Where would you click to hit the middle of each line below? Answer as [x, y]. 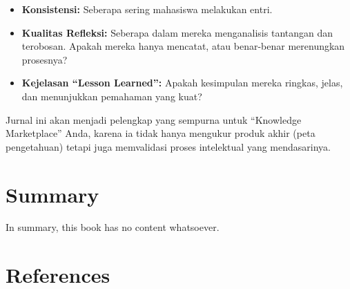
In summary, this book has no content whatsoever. [113, 227]
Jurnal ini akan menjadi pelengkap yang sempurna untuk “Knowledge [154, 119]
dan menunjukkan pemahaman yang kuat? [112, 96]
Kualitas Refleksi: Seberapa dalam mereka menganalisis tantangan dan [177, 32]
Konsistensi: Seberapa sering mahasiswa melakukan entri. [147, 9]
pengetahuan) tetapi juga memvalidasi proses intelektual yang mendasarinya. [168, 146]
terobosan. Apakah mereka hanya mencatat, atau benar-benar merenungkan [183, 46]
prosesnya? [45, 59]
